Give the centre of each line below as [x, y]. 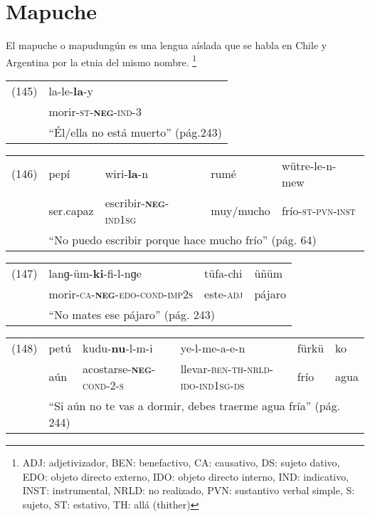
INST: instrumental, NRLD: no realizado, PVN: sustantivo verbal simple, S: [189, 490]
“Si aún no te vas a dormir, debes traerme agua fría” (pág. [195, 405]
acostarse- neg [117, 368]
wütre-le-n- [309, 165]
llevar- [196, 368]
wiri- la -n [127, 174]
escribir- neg [135, 202]
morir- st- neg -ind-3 [95, 111]
